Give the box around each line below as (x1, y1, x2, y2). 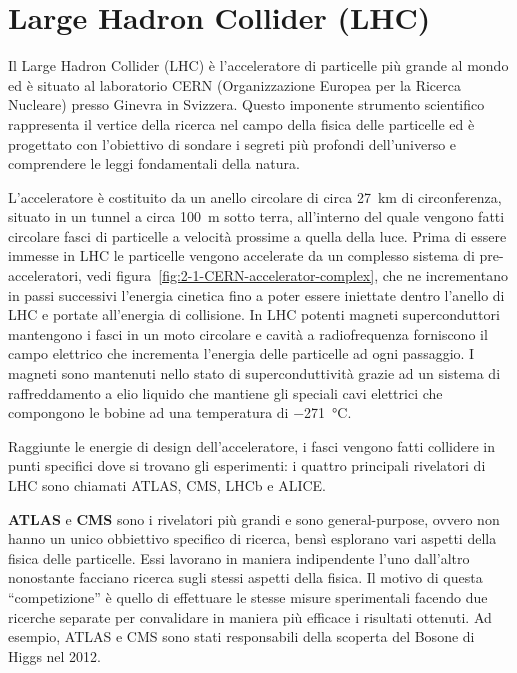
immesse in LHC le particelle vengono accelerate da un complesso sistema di (8, 245, 475, 266)
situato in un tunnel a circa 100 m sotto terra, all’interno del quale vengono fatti (8, 206, 505, 227)
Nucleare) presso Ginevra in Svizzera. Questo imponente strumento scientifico (8, 94, 485, 115)
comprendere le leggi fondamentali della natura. (8, 153, 300, 174)
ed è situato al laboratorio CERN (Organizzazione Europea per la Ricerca (8, 74, 461, 95)
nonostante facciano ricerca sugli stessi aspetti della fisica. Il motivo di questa (8, 567, 483, 588)
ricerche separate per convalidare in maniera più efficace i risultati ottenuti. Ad (8, 606, 492, 627)
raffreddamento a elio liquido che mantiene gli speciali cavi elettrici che (8, 382, 443, 403)
